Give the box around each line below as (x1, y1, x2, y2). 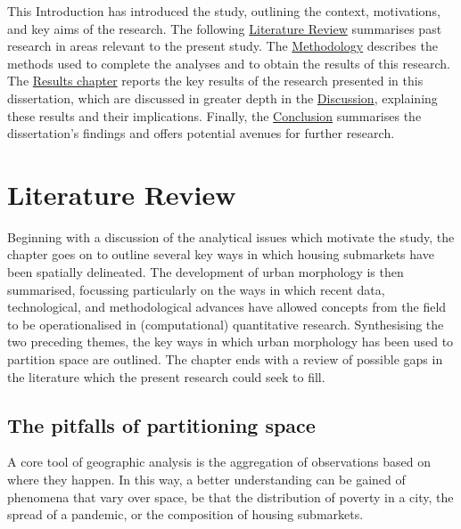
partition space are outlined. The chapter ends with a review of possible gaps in (7, 350, 443, 369)
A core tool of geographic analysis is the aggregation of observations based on (7, 452, 432, 471)
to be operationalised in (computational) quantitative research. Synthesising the (7, 314, 444, 333)
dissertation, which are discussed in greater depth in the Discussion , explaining (7, 88, 438, 107)
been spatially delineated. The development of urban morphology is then (7, 263, 404, 281)
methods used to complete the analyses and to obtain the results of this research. (7, 53, 450, 72)
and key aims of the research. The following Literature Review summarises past (7, 19, 442, 37)
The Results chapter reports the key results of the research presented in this (7, 71, 424, 90)
